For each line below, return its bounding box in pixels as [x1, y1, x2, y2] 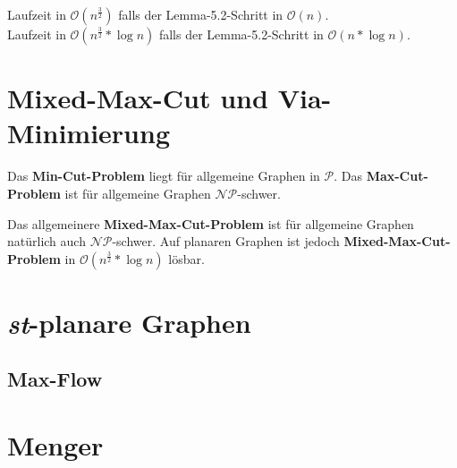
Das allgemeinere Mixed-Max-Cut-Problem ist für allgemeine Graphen [7, 214, 414, 233]
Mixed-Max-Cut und [7, 80, 268, 116]
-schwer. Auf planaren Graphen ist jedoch [112, 232, 340, 251]
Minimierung [7, 115, 171, 151]
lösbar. [168, 249, 205, 268]
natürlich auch [7, 232, 86, 251]
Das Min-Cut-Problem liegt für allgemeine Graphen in [7, 166, 320, 185]
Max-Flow [7, 365, 103, 393]
